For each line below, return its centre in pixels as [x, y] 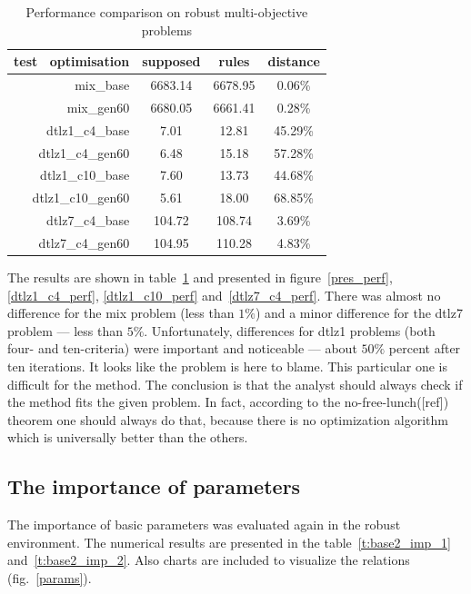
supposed [171, 61]
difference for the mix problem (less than [121, 313]
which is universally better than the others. [128, 437]
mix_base [102, 85]
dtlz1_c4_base [88, 129]
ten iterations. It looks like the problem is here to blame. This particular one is [227, 366]
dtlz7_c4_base [88, 220]
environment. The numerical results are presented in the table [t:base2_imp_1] [229, 542]
